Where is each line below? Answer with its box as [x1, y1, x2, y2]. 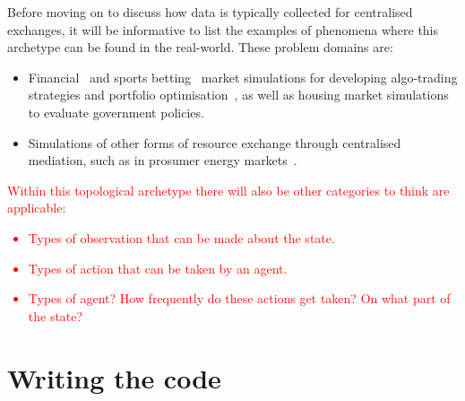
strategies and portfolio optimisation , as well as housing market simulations [28, 85, 449, 104]
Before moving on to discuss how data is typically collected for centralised [7, 3, 413, 21]
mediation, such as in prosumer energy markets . [28, 151, 297, 170]
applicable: [7, 198, 66, 217]
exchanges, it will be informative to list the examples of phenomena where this [7, 20, 439, 39]
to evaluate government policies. [28, 102, 204, 121]
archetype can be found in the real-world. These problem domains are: [7, 38, 393, 57]
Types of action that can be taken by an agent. [28, 258, 288, 277]
